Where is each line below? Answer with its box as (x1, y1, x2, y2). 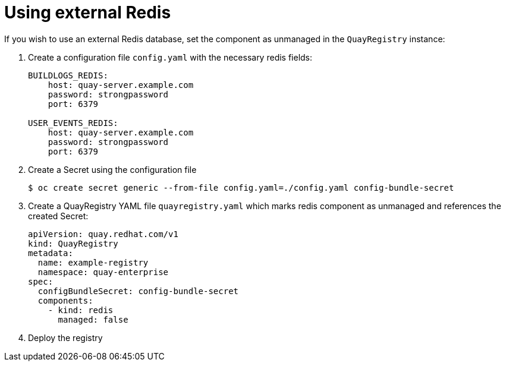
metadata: (28, 248, 73, 258)
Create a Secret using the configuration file (28, 164, 197, 175)
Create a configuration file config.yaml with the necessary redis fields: (28, 52, 313, 62)
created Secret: (28, 210, 89, 221)
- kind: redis (48, 305, 114, 315)
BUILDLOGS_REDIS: (28, 70, 108, 80)
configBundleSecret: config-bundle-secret (37, 286, 239, 296)
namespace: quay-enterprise (37, 267, 169, 277)
